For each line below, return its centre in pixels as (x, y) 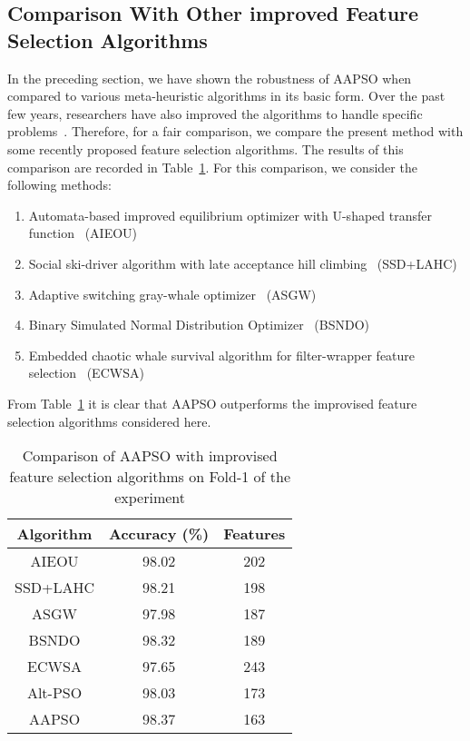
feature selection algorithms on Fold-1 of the (150, 477)
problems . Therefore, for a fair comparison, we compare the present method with (235, 131)
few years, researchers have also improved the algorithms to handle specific (215, 113)
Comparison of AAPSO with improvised (150, 456)
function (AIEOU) (83, 233)
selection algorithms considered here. (109, 421)
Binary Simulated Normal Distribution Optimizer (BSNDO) (199, 325)
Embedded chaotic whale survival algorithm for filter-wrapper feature (222, 355)
